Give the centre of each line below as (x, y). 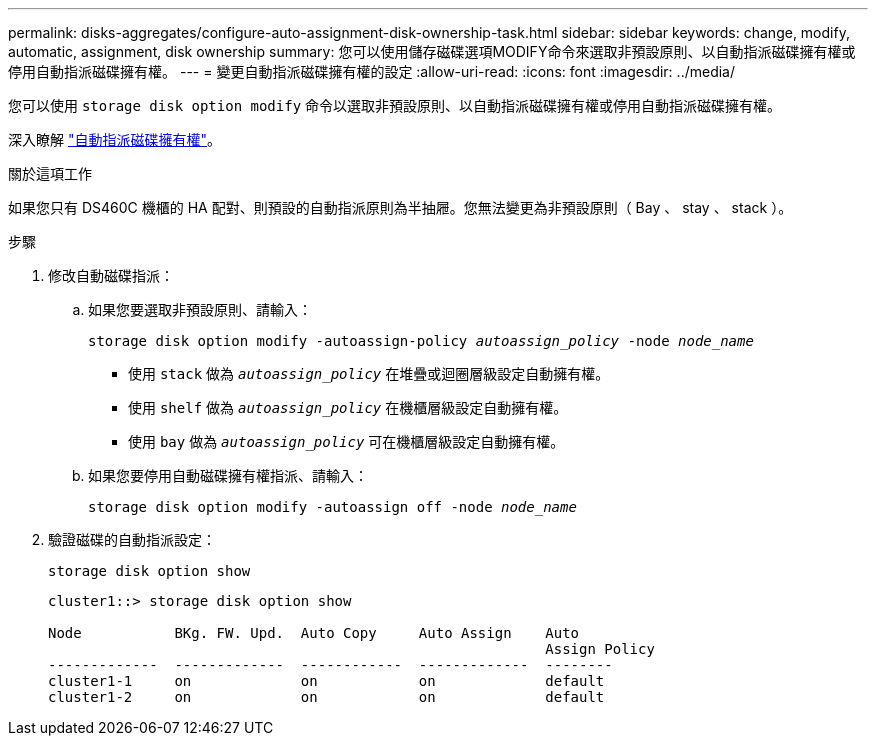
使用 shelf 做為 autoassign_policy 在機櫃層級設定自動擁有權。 (348, 407)
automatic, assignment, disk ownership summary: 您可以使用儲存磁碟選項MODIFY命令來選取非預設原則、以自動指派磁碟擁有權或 (432, 51)
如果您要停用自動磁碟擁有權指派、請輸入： (228, 475)
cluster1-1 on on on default (326, 681)
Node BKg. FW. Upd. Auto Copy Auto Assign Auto (314, 633)
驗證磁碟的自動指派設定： (132, 539)
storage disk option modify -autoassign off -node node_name (332, 507)
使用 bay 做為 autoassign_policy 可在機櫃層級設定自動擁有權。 (346, 441)
